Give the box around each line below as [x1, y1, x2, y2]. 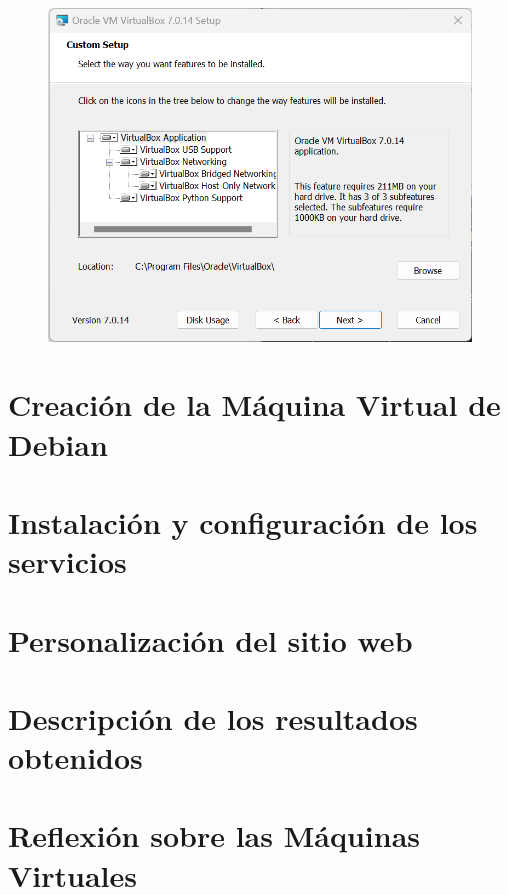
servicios [8, 541, 127, 582]
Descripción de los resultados [8, 697, 418, 738]
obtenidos [8, 737, 143, 778]
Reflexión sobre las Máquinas [8, 815, 420, 856]
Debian [8, 423, 108, 464]
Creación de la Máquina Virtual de [8, 384, 501, 425]
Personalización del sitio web [8, 619, 413, 660]
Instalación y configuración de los [8, 501, 478, 542]
